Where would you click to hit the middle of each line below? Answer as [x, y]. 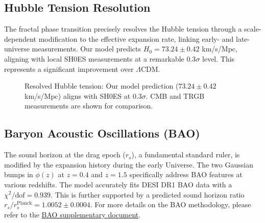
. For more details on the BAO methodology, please [171, 204]
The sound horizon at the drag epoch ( [65, 155]
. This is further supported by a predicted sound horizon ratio [148, 194]
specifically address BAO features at [186, 174]
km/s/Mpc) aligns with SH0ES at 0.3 [83, 95]
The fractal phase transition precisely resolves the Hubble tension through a [123, 29]
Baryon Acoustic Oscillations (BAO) [102, 133]
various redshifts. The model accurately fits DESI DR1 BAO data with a [118, 184]
